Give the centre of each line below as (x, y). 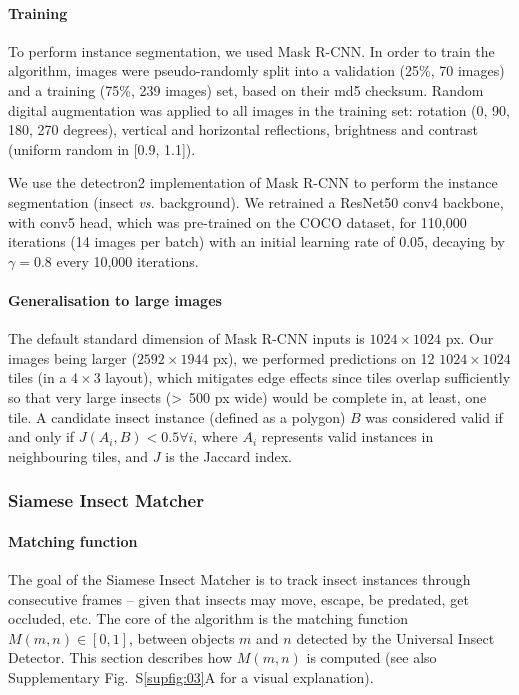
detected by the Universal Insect (395, 637)
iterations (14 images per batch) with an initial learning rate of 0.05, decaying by (256, 241)
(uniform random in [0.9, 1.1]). (102, 148)
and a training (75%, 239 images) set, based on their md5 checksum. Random (246, 89)
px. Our (469, 338)
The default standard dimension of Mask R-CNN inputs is (186, 338)
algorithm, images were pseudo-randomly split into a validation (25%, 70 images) (256, 70)
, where (215, 436)
